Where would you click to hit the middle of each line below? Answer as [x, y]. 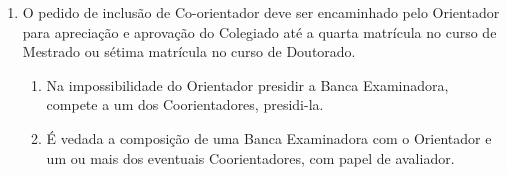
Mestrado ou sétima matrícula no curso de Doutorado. [189, 51]
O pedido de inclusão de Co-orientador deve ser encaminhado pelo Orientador [261, 12]
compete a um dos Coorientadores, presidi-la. [185, 104]
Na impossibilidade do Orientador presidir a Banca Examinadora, [247, 84]
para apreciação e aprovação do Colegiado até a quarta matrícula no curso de [259, 31]
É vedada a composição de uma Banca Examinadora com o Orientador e [269, 137]
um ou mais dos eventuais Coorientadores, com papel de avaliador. [250, 157]
